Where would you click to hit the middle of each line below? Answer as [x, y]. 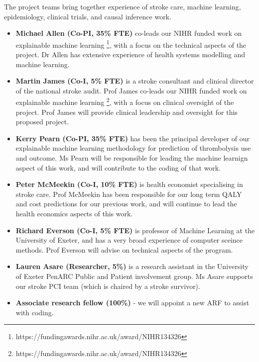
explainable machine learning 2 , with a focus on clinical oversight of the [125, 101]
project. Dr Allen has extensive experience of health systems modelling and [130, 54]
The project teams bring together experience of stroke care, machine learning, [123, 6]
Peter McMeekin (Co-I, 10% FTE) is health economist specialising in [129, 184]
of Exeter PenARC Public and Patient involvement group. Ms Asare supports [134, 276]
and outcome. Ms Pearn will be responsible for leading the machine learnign [132, 158]
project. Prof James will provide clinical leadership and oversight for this [127, 112]
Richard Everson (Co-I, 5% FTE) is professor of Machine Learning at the [135, 230]
